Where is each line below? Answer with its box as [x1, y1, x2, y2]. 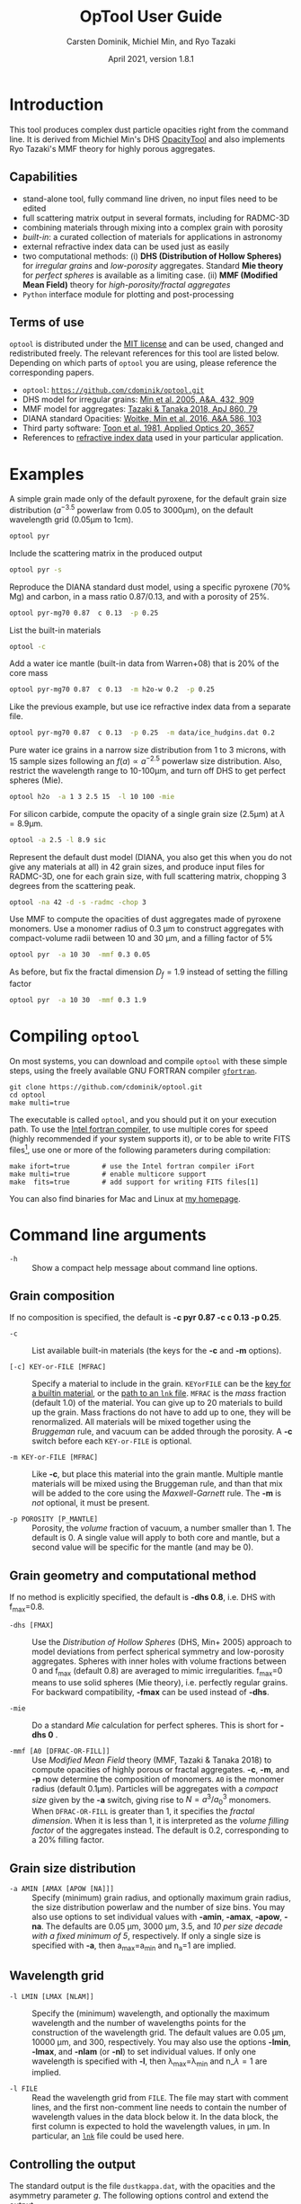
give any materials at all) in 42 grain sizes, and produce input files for [9, 861, 265, 872]
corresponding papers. [9, 367, 94, 378]
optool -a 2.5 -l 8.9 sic [9, 835, 106, 844]
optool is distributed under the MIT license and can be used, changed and [9, 339, 285, 350]
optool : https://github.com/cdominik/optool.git [22, 385, 205, 395]
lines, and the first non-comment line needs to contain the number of [31, 2102, 288, 2113]
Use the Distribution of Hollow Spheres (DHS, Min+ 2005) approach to [31, 1636, 292, 1647]
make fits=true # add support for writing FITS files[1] [9, 1178, 259, 1186]
